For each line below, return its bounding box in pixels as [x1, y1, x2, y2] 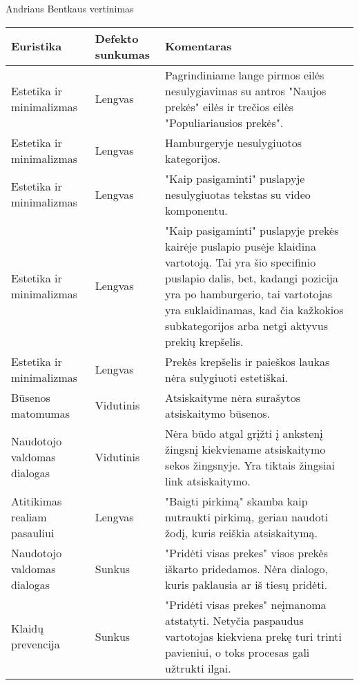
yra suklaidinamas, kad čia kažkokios [165, 301, 344, 318]
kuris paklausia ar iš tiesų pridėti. [165, 576, 328, 592]
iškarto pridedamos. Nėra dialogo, [165, 560, 328, 577]
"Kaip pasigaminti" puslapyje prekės [165, 222, 339, 238]
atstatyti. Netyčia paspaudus [165, 612, 304, 628]
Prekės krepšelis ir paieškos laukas [165, 353, 330, 369]
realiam [11, 508, 47, 525]
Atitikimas [11, 492, 62, 509]
